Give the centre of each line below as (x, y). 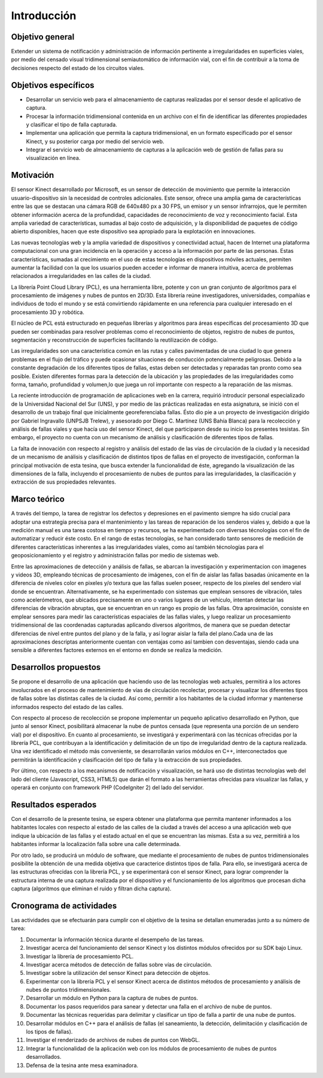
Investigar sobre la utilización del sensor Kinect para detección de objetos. (118, 973)
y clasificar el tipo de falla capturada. (72, 124)
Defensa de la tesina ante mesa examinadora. (82, 1065)
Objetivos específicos (53, 85)
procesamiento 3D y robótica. (48, 312)
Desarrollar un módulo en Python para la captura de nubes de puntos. (112, 998)
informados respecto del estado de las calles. (67, 706)
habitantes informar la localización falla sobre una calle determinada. (96, 844)
